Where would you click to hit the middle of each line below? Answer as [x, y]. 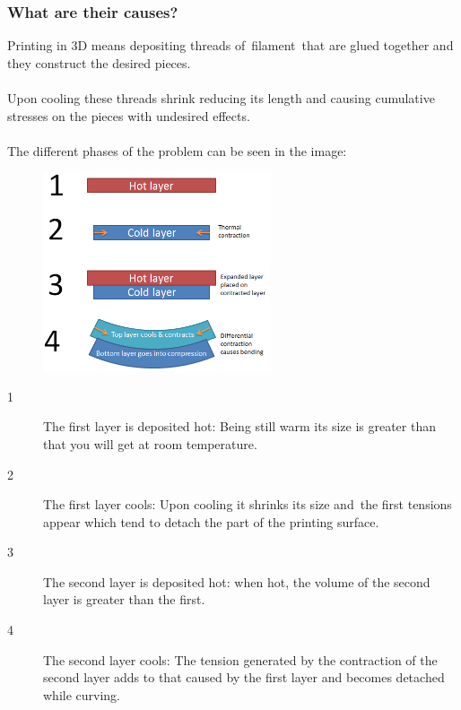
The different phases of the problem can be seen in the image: [177, 150]
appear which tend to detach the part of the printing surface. [211, 521]
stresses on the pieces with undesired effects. [129, 115]
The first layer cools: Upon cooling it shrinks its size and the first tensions [248, 504]
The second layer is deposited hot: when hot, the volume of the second [237, 581]
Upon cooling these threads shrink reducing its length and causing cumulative [221, 98]
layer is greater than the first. [124, 599]
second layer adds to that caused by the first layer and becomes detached [244, 677]
